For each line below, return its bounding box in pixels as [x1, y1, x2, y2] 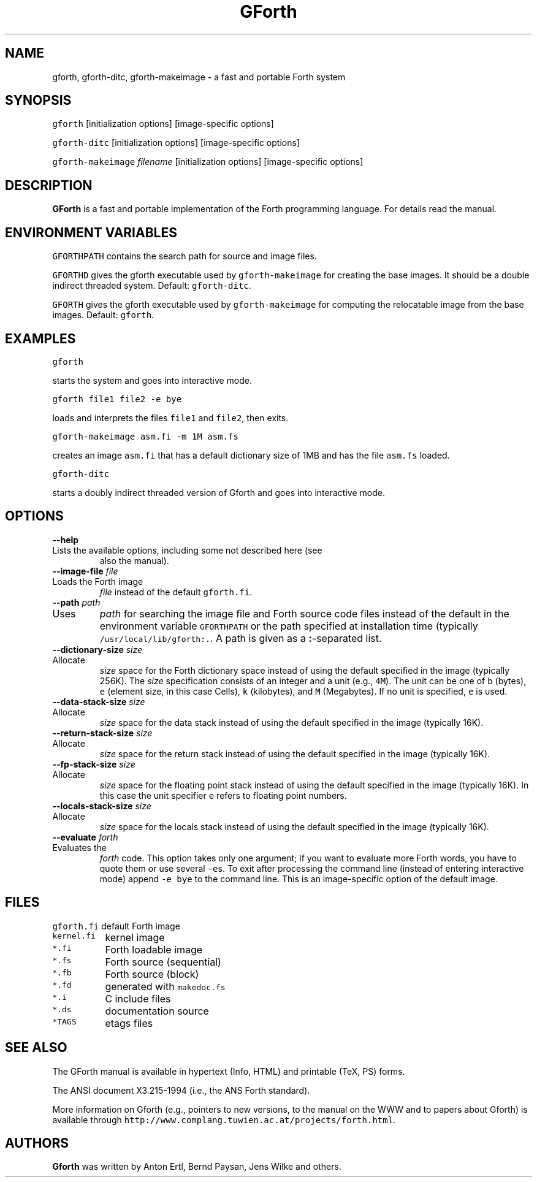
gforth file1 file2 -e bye [52, 394, 182, 404]
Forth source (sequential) [105, 955, 221, 968]
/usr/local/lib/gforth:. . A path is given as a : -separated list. [99, 631, 382, 644]
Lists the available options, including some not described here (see [52, 544, 322, 555]
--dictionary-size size [52, 644, 143, 655]
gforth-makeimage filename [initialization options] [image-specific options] [52, 156, 364, 167]
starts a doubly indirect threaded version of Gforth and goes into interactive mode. [52, 487, 385, 498]
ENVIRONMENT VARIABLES [5, 224, 177, 240]
